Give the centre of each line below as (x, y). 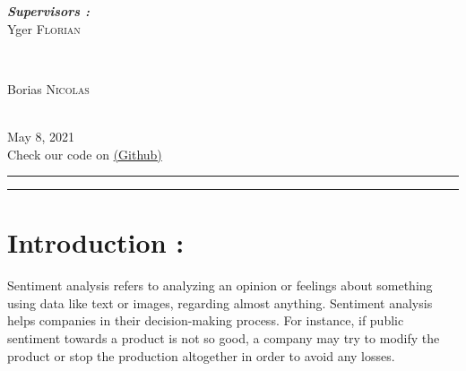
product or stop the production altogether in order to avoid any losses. (201, 355)
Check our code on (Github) (85, 154)
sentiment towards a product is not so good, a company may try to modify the (224, 338)
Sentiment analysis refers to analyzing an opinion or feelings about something (220, 285)
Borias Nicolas (48, 88)
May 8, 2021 (41, 136)
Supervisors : (48, 11)
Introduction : (96, 242)
